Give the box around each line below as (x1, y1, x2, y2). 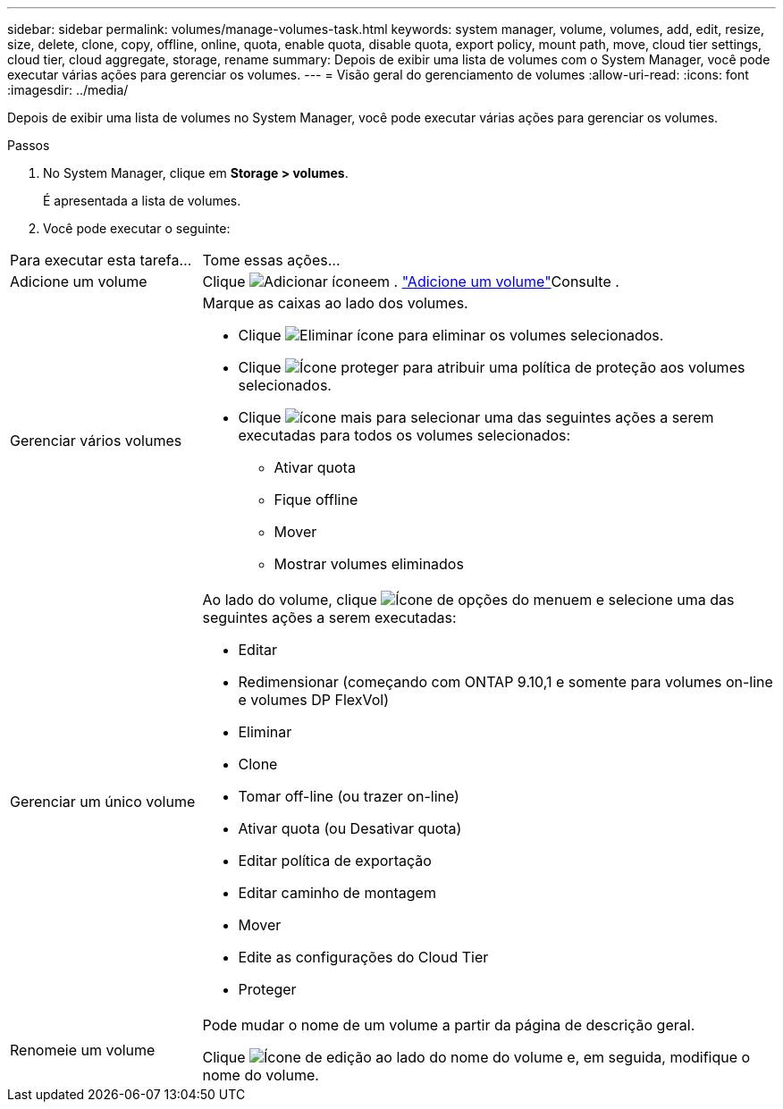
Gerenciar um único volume (10, 793, 196, 811)
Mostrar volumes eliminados (274, 555, 464, 573)
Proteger (238, 980, 297, 998)
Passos (7, 138, 50, 153)
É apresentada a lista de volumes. (43, 193, 241, 208)
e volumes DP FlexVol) (238, 691, 390, 709)
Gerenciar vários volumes (10, 432, 182, 449)
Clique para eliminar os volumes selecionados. (238, 326, 664, 344)
